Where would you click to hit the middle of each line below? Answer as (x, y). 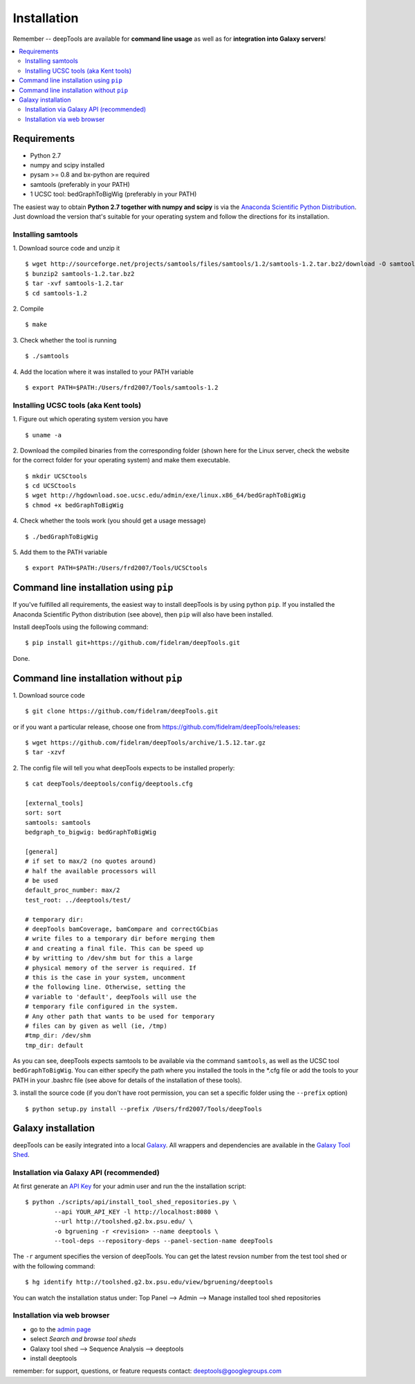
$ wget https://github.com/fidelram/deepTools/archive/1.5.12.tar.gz (146, 743)
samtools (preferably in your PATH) (80, 184)
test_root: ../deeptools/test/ (78, 900)
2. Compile (28, 309)
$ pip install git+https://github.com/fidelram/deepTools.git (133, 643)
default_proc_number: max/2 (73, 890)
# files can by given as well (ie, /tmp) (96, 1026)
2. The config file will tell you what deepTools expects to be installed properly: (124, 767)
